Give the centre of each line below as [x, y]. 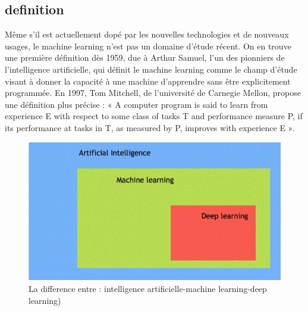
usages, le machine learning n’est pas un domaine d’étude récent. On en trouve [148, 46]
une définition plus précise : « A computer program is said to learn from [136, 104]
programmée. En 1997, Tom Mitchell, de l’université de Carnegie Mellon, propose [153, 93]
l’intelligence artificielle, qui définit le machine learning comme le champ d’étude [151, 69]
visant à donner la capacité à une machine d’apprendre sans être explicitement [148, 81]
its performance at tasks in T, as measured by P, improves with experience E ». [150, 127]
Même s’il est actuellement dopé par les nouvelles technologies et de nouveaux [147, 34]
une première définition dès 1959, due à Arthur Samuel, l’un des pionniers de [145, 57]
